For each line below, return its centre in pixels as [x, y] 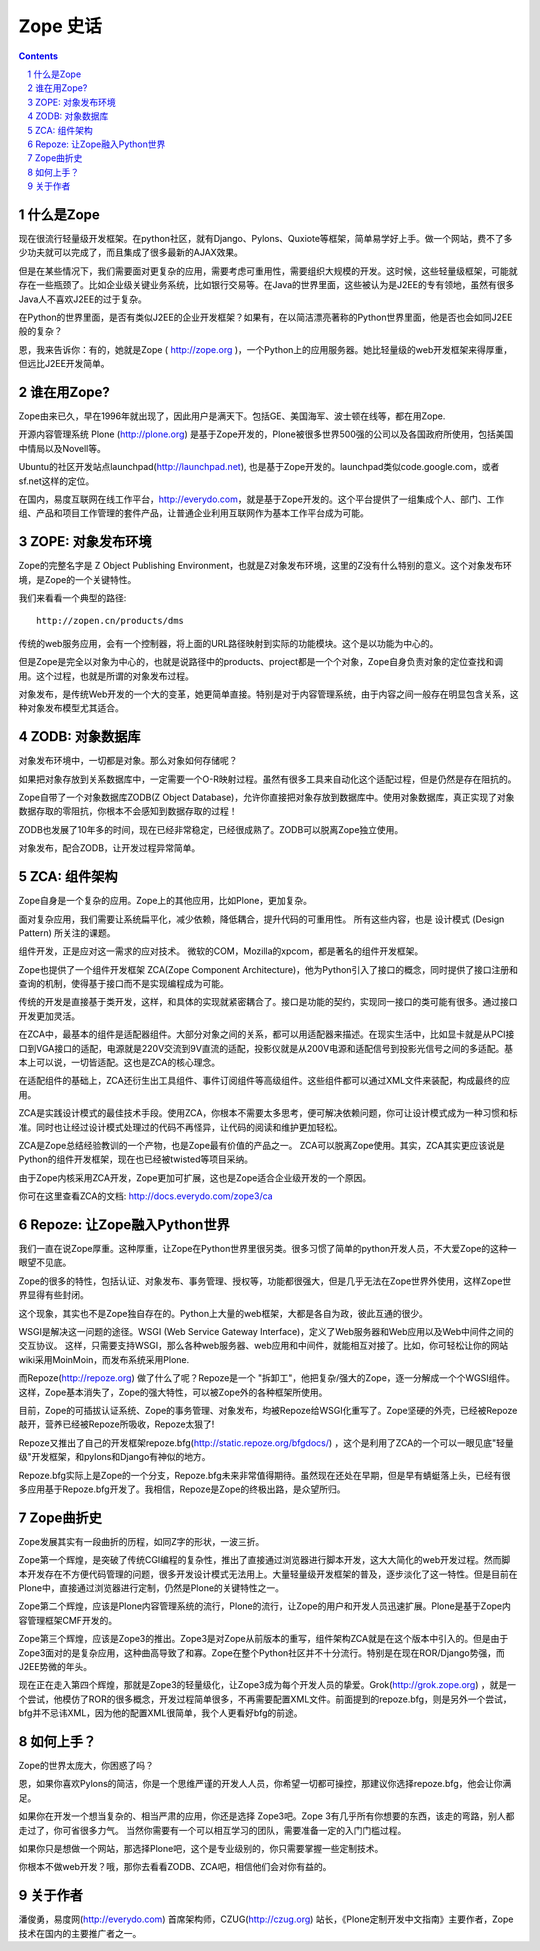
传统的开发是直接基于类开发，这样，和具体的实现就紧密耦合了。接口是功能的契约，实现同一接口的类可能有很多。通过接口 [268, 1002]
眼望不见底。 [45, 1262]
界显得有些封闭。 [53, 1295]
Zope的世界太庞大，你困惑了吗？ [86, 1766]
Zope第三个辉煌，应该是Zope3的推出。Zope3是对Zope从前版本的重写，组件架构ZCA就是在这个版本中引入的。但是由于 [263, 1639]
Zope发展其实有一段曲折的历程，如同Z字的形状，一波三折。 [141, 1541]
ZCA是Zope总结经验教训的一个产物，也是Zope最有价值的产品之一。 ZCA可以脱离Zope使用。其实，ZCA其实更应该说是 [261, 1145]
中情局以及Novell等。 [62, 448]
